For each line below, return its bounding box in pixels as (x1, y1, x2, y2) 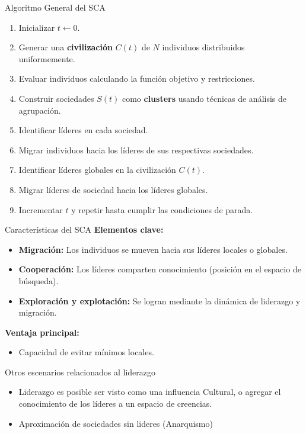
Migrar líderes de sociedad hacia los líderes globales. (18, 183, 208, 195)
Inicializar (18, 21, 55, 33)
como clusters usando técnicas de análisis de (122, 92, 287, 104)
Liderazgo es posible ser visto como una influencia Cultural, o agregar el (18, 385, 281, 398)
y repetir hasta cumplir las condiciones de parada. (71, 203, 253, 216)
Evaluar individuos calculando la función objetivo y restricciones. (18, 72, 255, 85)
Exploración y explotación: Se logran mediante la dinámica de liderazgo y (18, 294, 301, 307)
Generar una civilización (18, 41, 113, 53)
